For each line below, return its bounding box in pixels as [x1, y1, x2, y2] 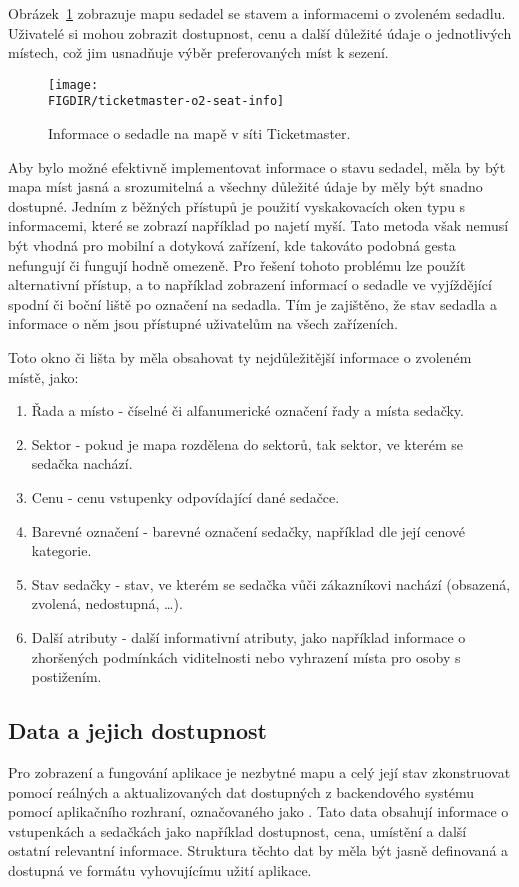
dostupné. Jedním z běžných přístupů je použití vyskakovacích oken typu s [8, 195, 466, 216]
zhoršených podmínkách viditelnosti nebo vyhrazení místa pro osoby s [31, 646, 461, 667]
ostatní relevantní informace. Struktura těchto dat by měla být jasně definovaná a [8, 840, 509, 861]
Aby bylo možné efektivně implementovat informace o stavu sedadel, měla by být [8, 156, 506, 177]
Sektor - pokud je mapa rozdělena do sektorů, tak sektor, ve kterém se [31, 433, 464, 454]
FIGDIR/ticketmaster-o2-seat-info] [48, 94, 285, 109]
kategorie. [31, 540, 92, 561]
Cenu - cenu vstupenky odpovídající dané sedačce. [31, 487, 340, 507]
